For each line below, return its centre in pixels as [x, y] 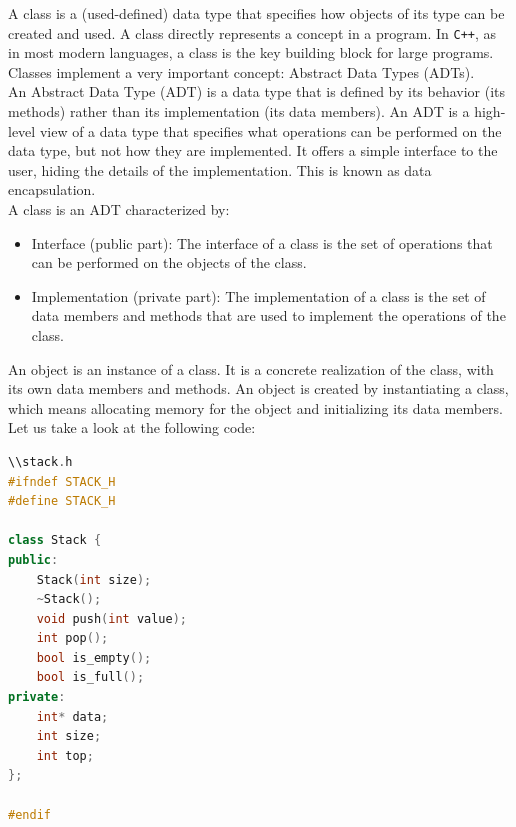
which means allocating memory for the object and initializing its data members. [256, 407]
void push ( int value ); [112, 618]
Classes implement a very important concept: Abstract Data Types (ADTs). [241, 71]
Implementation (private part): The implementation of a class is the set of [258, 295]
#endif [29, 814]
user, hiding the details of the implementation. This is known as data [220, 169]
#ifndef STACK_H [62, 481]
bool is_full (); [90, 677]
